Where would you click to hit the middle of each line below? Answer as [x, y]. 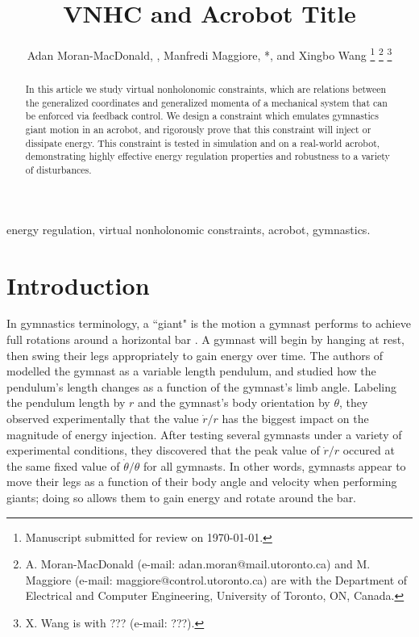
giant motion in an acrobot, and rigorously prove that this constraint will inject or [198, 130]
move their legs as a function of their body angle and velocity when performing [202, 482]
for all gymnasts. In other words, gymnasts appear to [274, 465]
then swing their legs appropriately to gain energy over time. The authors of [195, 355]
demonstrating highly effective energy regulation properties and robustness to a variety [207, 156]
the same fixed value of [63, 465]
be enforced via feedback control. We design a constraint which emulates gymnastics [202, 116]
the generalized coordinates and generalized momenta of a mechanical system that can [206, 102]
